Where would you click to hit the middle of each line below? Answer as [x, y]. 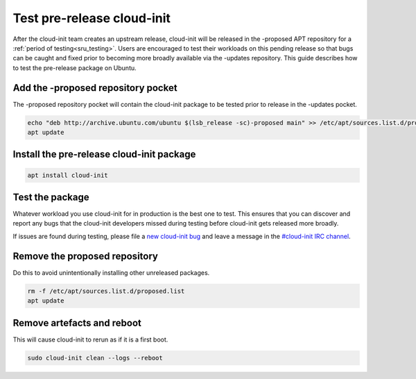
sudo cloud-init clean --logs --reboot [95, 358]
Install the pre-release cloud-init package [104, 154]
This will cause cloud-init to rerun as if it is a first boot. [90, 339]
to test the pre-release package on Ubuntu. [75, 68]
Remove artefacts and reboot [77, 323]
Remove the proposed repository [86, 256]
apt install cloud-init [68, 175]
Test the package [51, 197]
